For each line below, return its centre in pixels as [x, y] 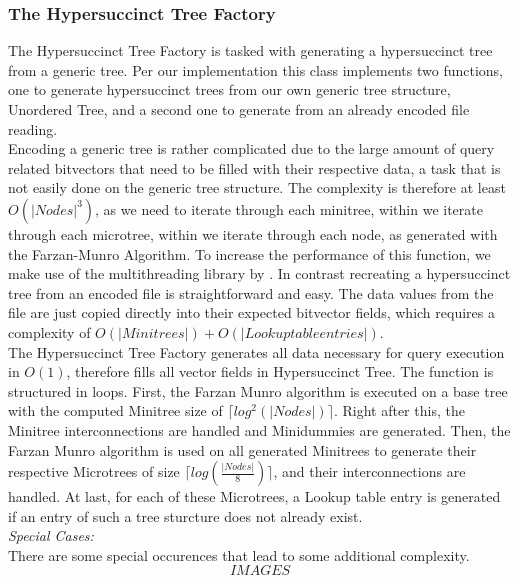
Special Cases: [51, 535]
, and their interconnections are [369, 471]
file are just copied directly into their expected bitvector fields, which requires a [251, 312]
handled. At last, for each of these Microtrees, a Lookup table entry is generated [254, 496]
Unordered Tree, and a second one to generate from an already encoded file [239, 109]
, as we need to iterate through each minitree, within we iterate [289, 208]
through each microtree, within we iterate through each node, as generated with [253, 233]
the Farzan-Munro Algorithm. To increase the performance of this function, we [249, 253]
